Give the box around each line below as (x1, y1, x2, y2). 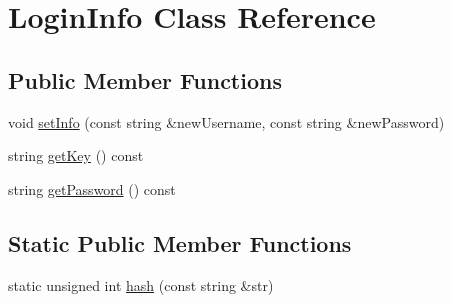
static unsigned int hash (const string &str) (8, 274, 274, 295)
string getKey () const (8, 145, 144, 166)
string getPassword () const (8, 178, 176, 199)
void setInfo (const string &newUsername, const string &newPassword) (8, 111, 445, 132)
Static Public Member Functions (8, 227, 352, 258)
